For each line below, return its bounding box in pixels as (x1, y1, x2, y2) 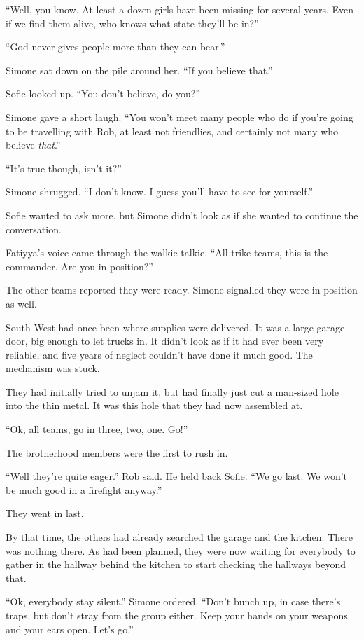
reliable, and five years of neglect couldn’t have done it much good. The (6, 347, 313, 361)
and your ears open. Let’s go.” (6, 621, 134, 636)
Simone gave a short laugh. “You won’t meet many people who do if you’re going (6, 109, 353, 124)
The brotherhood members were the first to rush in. (6, 445, 228, 460)
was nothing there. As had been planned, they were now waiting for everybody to (6, 543, 356, 558)
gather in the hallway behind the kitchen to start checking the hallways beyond (6, 557, 346, 572)
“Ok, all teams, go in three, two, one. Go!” (6, 422, 188, 436)
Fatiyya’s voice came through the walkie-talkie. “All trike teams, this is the (6, 245, 328, 260)
